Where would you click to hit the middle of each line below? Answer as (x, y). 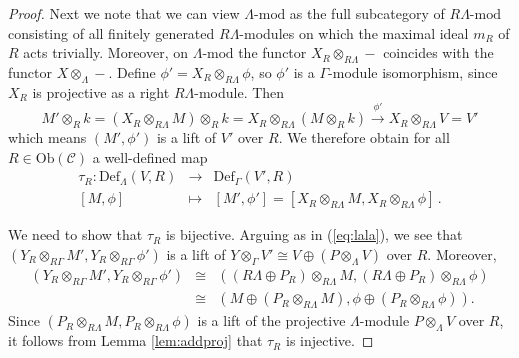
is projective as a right (101, 91)
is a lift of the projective (271, 320)
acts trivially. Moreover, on (106, 52)
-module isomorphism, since (413, 71)
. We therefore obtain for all (364, 137)
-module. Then (239, 91)
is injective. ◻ (329, 340)
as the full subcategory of (367, 13)
